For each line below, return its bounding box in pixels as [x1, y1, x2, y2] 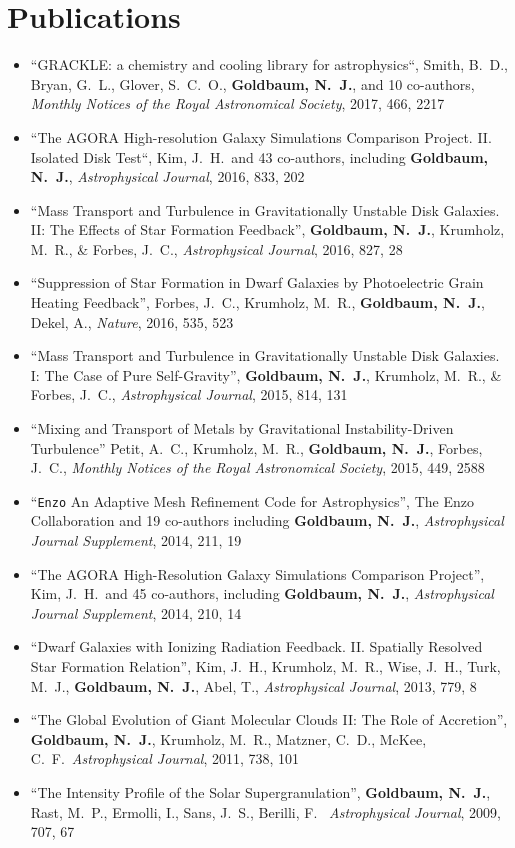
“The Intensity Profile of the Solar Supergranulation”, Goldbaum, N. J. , [30, 782, 491, 802]
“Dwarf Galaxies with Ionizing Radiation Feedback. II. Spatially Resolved [30, 636, 483, 657]
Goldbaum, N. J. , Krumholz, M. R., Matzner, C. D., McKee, [30, 728, 427, 749]
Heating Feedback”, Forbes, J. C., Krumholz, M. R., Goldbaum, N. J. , [30, 292, 485, 313]
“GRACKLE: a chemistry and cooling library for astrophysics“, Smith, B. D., [30, 54, 509, 75]
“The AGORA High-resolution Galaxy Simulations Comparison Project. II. [30, 126, 492, 147]
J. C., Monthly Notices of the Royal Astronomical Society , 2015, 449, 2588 [30, 457, 485, 478]
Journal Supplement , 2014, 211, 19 [30, 530, 242, 551]
